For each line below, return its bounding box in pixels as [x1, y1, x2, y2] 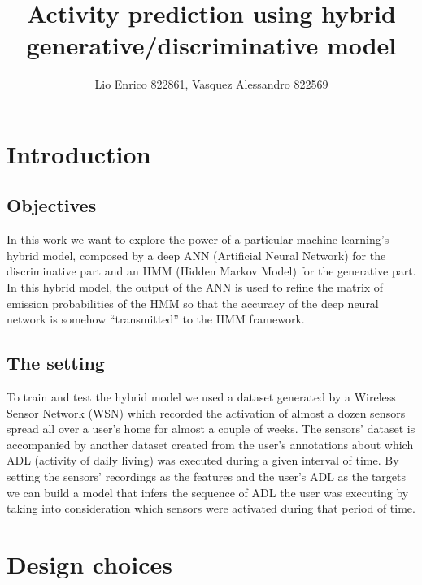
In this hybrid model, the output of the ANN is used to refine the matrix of [7, 279, 384, 296]
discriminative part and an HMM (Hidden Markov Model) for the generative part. [7, 262, 416, 279]
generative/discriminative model [26, 28, 397, 62]
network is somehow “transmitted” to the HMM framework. [7, 310, 305, 327]
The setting [7, 350, 105, 375]
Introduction [7, 136, 151, 170]
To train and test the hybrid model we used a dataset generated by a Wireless [7, 388, 396, 405]
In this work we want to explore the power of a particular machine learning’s [7, 231, 389, 248]
